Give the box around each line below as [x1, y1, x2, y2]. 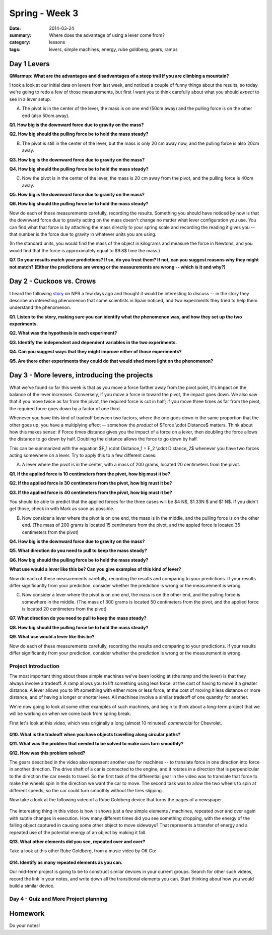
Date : [9, 25, 21, 31]
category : [9, 39, 31, 45]
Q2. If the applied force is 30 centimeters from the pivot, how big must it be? [9, 480, 172, 486]
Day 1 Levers [9, 60, 50, 68]
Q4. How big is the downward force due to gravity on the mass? [9, 538, 145, 544]
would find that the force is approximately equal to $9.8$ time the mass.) [9, 247, 161, 253]
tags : [9, 46, 21, 52]
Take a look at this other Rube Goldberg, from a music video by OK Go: [9, 848, 156, 854]
